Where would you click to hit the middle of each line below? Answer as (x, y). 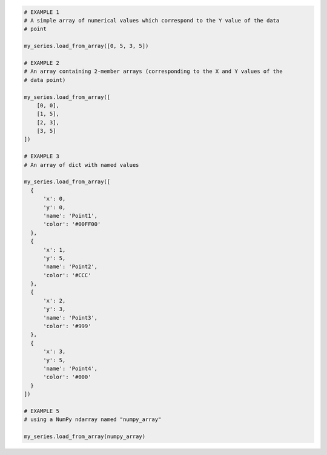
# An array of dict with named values (81, 165)
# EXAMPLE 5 (42, 411)
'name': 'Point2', (71, 267)
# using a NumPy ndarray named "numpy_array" (93, 420)
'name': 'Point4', (71, 369)
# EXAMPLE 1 (42, 12)
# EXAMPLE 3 (42, 157)
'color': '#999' (67, 326)
